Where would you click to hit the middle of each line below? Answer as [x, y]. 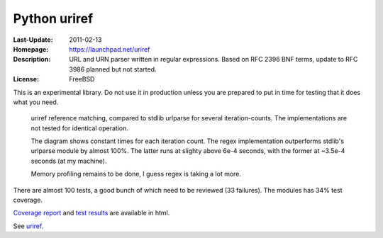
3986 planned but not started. [113, 69]
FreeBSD [82, 79]
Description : [32, 59]
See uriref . [28, 226]
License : [26, 79]
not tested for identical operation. [80, 128]
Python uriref [53, 18]
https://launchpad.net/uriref [110, 49]
